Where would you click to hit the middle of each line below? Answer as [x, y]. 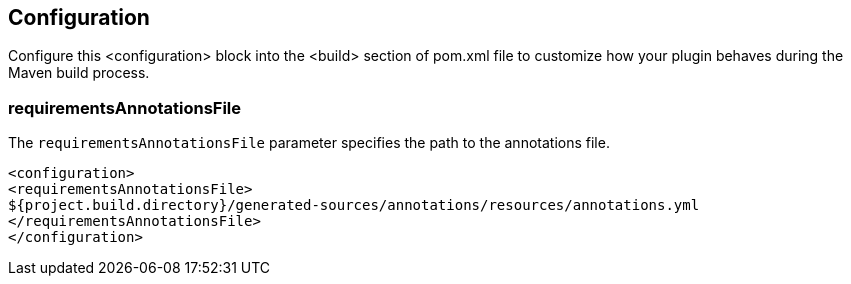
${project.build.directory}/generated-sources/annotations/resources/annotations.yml [354, 205]
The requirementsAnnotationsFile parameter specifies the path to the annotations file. [309, 143]
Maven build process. [79, 73]
